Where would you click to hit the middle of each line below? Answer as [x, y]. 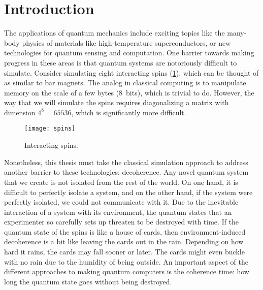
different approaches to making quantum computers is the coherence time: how [127, 271]
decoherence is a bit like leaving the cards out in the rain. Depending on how [124, 241]
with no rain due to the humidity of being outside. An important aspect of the [126, 261]
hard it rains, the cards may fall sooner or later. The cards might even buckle [124, 252]
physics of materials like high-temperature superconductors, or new [126, 42]
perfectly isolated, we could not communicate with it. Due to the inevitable [121, 202]
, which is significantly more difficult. [129, 112]
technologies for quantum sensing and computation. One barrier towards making [129, 53]
